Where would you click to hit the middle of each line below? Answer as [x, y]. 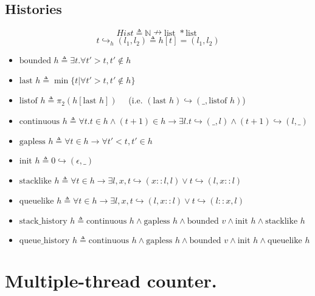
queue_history [44, 240]
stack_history [43, 221]
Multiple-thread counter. [111, 280]
